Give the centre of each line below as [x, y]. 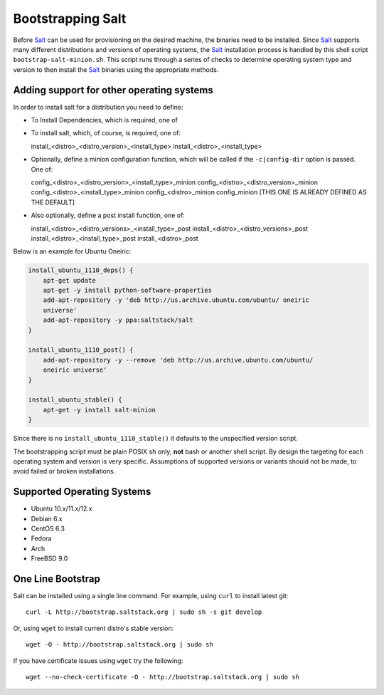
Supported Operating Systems [82, 492]
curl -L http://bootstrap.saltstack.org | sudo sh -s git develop [144, 612]
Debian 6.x [47, 518]
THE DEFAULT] [53, 202]
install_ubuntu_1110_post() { [81, 350]
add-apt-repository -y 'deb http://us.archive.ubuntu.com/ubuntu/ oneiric [176, 300]
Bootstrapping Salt [70, 19]
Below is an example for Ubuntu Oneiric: [72, 251]
